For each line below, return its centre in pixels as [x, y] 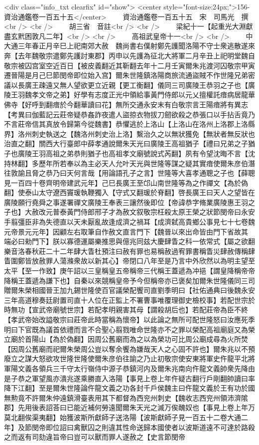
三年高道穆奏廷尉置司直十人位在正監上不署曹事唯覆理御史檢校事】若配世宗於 [129, 300]
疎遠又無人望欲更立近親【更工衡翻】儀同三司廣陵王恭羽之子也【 [143, 85]
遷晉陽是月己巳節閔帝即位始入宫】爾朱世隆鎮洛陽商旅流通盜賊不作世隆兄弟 [126, 75]
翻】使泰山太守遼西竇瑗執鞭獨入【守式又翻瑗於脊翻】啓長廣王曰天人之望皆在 [129, 192]
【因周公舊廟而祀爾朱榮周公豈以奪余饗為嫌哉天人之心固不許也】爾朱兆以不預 [129, 348]
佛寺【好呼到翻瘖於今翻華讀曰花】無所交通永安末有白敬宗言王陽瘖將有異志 [126, 104]
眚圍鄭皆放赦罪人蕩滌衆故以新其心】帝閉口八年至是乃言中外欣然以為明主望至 [129, 261]
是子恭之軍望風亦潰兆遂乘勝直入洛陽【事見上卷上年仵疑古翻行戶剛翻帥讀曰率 [129, 378]
